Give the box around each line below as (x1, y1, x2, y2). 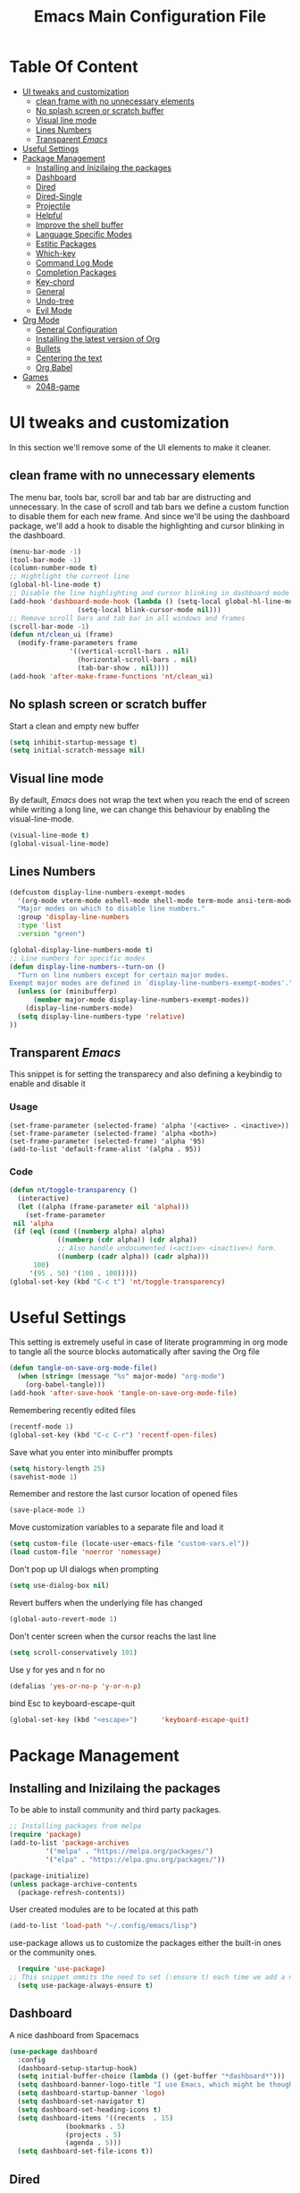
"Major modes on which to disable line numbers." (17, 904, 205, 914)
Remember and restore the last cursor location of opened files (9, 1489, 238, 1499)
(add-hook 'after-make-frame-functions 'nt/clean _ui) (9, 671, 214, 681)
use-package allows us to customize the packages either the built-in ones (9, 1938, 282, 1949)
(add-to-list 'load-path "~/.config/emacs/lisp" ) (9, 1922, 198, 1931)
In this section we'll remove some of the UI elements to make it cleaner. (9, 441, 271, 453)
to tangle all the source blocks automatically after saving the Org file (9, 1346, 261, 1357)
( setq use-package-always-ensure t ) (17, 1981, 154, 1991)
